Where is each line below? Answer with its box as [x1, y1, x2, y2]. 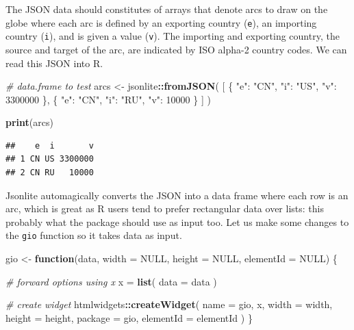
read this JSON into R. [5, 55, 103, 70]
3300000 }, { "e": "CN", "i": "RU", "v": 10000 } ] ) [5, 92, 211, 106]
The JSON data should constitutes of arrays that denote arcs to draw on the [5, 2, 328, 16]
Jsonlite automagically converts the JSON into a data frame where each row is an [5, 188, 349, 202]
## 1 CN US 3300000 [5, 154, 94, 164]
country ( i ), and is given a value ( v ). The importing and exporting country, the [5, 29, 340, 43]
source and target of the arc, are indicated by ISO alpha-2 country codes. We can [5, 42, 347, 56]
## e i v [5, 140, 94, 151]
